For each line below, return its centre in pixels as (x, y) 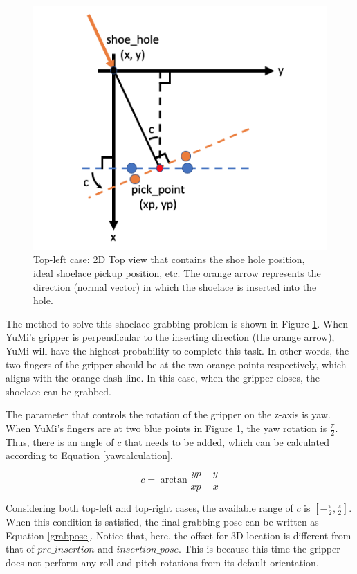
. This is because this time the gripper (259, 549)
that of (20, 549)
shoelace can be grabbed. (58, 391)
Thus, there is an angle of (60, 441)
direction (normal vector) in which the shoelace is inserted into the (175, 286)
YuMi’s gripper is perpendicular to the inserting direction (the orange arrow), (170, 337)
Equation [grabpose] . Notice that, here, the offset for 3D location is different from (178, 535)
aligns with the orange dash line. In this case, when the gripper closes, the (163, 378)
